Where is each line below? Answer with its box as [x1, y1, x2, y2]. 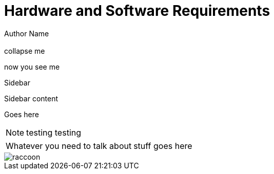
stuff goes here [133, 141, 192, 151]
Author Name [4, 29, 49, 38]
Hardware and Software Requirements [4, 2, 270, 19]
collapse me [4, 47, 45, 56]
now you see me [4, 62, 60, 72]
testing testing [26, 127, 82, 138]
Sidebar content [4, 94, 58, 103]
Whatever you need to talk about [6, 141, 132, 151]
